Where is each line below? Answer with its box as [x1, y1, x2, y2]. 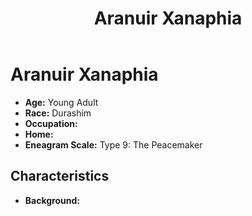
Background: [24, 194, 80, 206]
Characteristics [10, 168, 110, 185]
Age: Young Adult [24, 96, 99, 108]
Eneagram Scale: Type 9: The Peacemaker [24, 138, 203, 151]
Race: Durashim [24, 107, 92, 119]
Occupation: [24, 117, 78, 129]
